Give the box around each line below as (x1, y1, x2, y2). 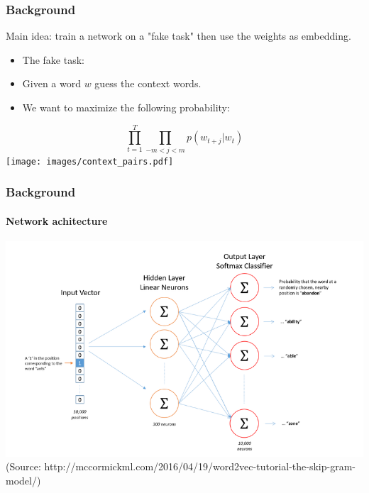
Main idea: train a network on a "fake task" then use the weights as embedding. (6, 28, 351, 43)
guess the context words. (94, 76, 202, 91)
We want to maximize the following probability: (22, 100, 230, 114)
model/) (6, 472, 41, 487)
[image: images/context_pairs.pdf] (6, 156, 174, 167)
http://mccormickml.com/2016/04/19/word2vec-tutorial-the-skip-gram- (44, 459, 356, 474)
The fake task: (22, 52, 84, 67)
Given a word (22, 76, 81, 91)
